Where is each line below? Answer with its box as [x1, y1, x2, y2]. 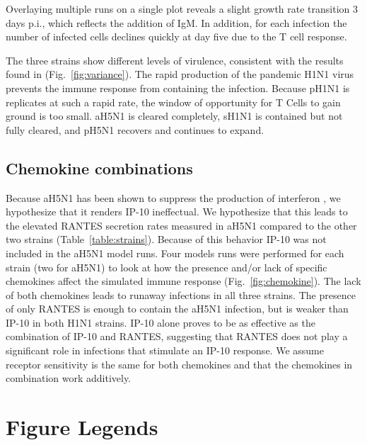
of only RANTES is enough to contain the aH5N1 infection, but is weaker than [6, 301, 349, 316]
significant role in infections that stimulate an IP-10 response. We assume [6, 343, 324, 358]
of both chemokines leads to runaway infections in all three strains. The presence [6, 287, 356, 302]
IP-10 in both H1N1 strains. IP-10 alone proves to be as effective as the [6, 315, 315, 329]
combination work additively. [6, 371, 132, 385]
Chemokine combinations [6, 157, 193, 179]
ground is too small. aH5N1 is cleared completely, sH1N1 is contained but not [6, 108, 343, 123]
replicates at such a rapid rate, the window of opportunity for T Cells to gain [6, 94, 341, 109]
